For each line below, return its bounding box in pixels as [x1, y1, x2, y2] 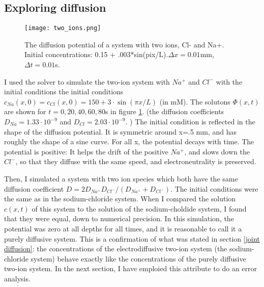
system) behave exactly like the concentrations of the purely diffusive [31, 253, 246, 264]
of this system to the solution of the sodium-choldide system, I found [32, 203, 247, 214]
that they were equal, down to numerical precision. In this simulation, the [4, 213, 234, 224]
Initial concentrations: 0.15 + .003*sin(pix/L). [24, 49, 168, 60]
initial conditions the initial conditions [4, 86, 124, 97]
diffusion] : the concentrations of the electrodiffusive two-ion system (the [4, 243, 227, 254]
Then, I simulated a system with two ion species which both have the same [4, 173, 238, 184]
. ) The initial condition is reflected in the [125, 116, 255, 127]
